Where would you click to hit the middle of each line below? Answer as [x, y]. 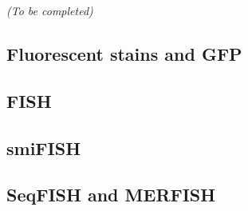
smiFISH [44, 147]
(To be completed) [50, 10]
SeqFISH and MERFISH [111, 195]
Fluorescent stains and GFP [124, 53]
